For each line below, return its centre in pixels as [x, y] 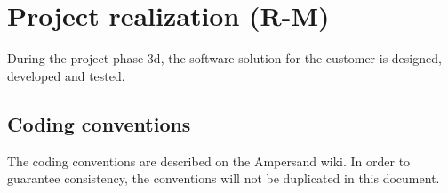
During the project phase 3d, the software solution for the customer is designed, [224, 58]
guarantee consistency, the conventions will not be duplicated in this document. [224, 178]
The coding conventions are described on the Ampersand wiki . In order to [209, 161]
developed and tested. [66, 75]
